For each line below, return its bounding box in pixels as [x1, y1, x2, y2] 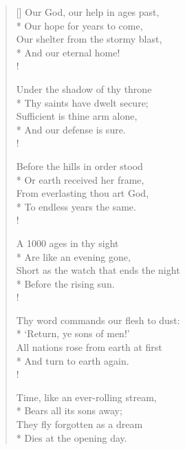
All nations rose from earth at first [16, 340, 162, 354]
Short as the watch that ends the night [16, 263, 180, 277]
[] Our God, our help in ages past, [16, 5, 160, 19]
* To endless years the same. [16, 199, 136, 213]
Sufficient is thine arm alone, [16, 109, 138, 123]
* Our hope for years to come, [16, 18, 143, 32]
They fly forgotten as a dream [16, 417, 143, 431]
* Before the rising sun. [16, 276, 115, 290]
